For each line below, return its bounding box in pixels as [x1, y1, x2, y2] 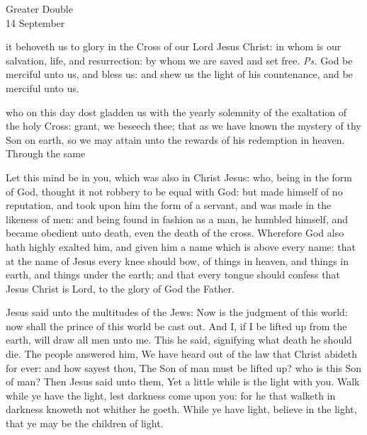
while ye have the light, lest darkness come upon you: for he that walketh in [6, 388, 336, 402]
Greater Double [6, 1, 73, 16]
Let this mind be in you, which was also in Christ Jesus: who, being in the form [6, 169, 352, 184]
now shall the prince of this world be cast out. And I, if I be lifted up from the [6, 318, 347, 333]
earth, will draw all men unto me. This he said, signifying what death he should [6, 332, 352, 347]
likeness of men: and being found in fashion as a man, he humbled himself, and [6, 211, 349, 226]
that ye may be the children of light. [6, 416, 164, 431]
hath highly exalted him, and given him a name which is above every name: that [6, 239, 356, 254]
